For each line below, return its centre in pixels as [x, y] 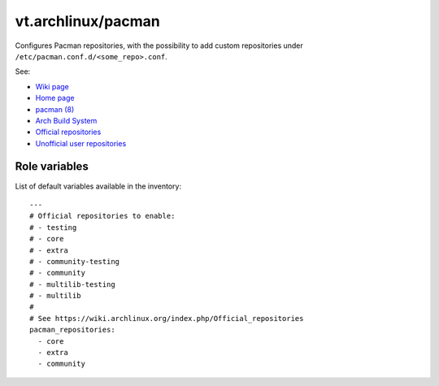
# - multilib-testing [72, 284]
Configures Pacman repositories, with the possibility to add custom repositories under [159, 46]
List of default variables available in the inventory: [98, 186]
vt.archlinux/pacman [87, 21]
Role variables [52, 167]
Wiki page [52, 86]
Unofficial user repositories [81, 143]
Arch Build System [66, 120]
